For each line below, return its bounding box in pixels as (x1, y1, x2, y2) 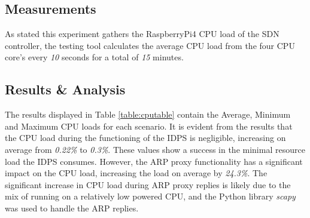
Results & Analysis (5, 80, 126, 99)
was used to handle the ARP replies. (5, 201, 139, 214)
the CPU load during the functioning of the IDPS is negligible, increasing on (5, 131, 286, 144)
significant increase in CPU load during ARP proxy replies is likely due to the (5, 178, 291, 191)
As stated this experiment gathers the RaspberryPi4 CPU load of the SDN (5, 27, 279, 40)
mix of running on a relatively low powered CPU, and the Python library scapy (5, 190, 296, 202)
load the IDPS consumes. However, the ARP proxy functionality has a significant (5, 155, 303, 167)
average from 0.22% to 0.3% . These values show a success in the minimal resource (5, 143, 305, 155)
